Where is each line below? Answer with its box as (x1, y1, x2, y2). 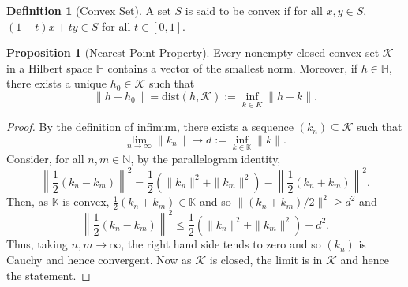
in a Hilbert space (6, 59, 93, 76)
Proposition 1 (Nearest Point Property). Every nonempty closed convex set (6, 44, 380, 61)
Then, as (6, 193, 48, 210)
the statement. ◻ (6, 266, 91, 283)
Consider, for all (6, 151, 84, 166)
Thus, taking (6, 236, 68, 252)
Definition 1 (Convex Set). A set (6, 2, 171, 18)
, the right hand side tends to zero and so (121, 236, 321, 252)
